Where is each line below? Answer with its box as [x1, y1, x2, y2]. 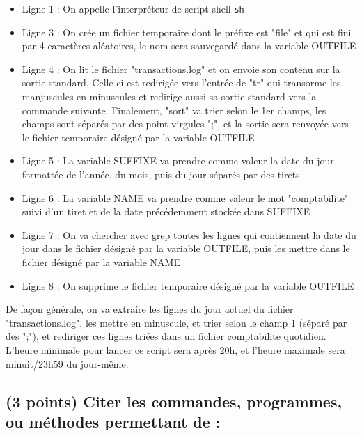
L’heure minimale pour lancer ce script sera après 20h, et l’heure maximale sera [6, 342, 345, 357]
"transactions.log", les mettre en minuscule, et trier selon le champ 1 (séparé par [6, 315, 347, 329]
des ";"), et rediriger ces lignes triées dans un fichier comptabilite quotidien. [6, 329, 326, 343]
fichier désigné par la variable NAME [22, 254, 180, 269]
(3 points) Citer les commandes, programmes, [6, 390, 343, 412]
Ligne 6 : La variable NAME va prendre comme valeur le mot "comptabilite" [22, 190, 349, 205]
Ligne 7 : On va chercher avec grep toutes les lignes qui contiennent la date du [22, 227, 356, 242]
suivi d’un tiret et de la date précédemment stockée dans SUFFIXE [22, 204, 310, 219]
